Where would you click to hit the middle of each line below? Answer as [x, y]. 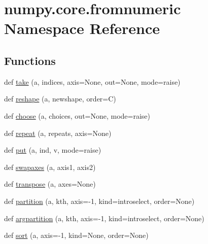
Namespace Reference [82, 28]
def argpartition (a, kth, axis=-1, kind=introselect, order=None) [104, 218]
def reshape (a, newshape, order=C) [60, 99]
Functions [30, 60]
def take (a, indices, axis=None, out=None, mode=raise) [92, 81]
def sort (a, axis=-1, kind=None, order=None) [76, 235]
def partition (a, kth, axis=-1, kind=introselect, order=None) [99, 201]
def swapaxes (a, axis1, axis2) [50, 167]
